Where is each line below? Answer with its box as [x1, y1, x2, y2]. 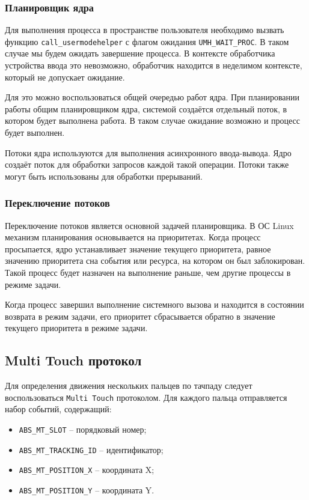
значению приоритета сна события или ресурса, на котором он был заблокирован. [5, 254, 305, 267]
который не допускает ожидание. [5, 70, 125, 83]
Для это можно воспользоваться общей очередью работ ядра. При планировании [5, 91, 300, 103]
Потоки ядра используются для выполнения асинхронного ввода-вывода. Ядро [5, 146, 292, 159]
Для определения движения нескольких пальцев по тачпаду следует [5, 379, 252, 392]
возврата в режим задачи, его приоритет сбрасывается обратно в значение [5, 309, 275, 322]
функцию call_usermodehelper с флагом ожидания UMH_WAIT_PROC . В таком [5, 35, 289, 47]
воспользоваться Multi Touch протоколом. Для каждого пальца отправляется [5, 391, 287, 403]
